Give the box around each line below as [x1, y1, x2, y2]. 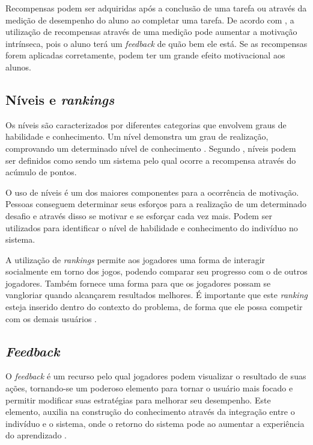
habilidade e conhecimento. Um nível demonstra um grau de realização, [5, 130, 269, 143]
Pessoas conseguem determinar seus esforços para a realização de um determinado [5, 198, 307, 210]
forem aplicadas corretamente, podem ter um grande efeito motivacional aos [5, 49, 285, 61]
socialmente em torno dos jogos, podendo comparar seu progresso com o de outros [5, 265, 308, 278]
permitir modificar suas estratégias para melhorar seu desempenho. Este [5, 393, 271, 406]
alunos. [5, 60, 31, 73]
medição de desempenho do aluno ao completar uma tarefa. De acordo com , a [5, 13, 294, 26]
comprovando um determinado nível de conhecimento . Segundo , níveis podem [5, 142, 296, 154]
